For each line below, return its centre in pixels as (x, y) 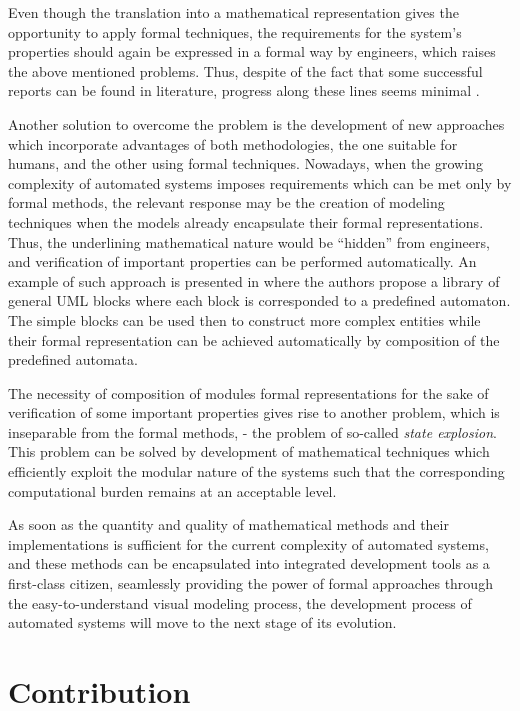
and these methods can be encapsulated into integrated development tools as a (249, 563)
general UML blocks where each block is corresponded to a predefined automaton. (259, 300)
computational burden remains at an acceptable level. (172, 490)
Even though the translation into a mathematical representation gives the (233, 12)
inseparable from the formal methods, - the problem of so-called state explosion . (252, 431)
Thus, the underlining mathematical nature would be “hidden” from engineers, (249, 241)
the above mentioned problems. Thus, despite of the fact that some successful (245, 70)
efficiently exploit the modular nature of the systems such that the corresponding (256, 471)
